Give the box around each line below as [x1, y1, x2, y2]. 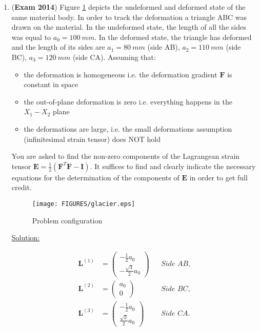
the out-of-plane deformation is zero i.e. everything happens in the [24, 96, 232, 107]
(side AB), [147, 42, 180, 52]
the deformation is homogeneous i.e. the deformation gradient [24, 69, 217, 79]
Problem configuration [32, 215, 103, 225]
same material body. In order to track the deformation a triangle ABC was [11, 11, 247, 22]
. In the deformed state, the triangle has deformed [94, 31, 252, 42]
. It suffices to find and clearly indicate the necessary [90, 160, 256, 171]
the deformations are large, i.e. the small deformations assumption [24, 123, 232, 134]
